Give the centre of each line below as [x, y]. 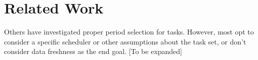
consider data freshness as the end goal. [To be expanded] [93, 51]
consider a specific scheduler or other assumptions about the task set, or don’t [125, 41]
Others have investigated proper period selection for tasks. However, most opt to [129, 32]
